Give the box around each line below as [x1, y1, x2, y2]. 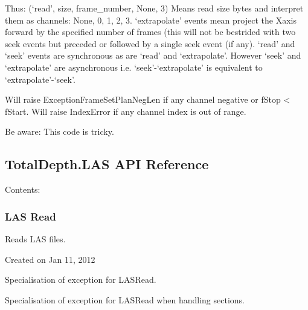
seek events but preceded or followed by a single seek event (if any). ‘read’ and [5, 37, 295, 50]
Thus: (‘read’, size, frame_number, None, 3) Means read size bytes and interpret [5, 2, 304, 14]
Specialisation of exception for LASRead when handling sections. [5, 293, 245, 306]
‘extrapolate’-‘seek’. [5, 73, 75, 85]
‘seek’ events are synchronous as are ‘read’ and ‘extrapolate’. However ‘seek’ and [5, 49, 301, 62]
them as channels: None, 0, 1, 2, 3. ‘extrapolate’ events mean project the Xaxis [5, 13, 297, 26]
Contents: [5, 183, 40, 196]
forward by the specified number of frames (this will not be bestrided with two [5, 25, 296, 38]
